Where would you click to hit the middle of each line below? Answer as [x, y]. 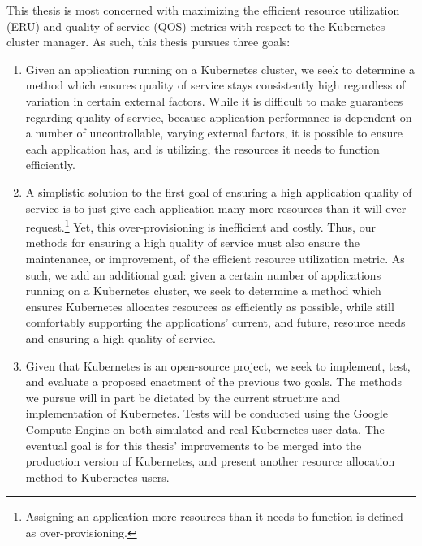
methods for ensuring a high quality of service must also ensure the [193, 243]
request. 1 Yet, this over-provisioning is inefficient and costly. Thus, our [200, 225]
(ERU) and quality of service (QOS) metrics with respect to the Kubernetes [196, 26]
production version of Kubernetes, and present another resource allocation [210, 461]
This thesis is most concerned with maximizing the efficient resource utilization [203, 10]
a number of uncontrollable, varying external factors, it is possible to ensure [214, 133]
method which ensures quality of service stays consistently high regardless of [215, 85]
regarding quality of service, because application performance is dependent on [219, 117]
